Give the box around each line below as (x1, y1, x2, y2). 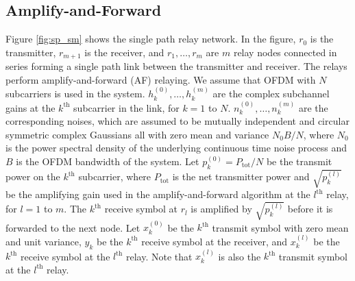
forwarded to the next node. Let (5, 220, 140, 234)
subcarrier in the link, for (73, 100, 180, 114)
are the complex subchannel (212, 86, 330, 101)
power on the (5, 169, 60, 184)
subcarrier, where (78, 169, 151, 184)
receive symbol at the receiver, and (141, 234, 288, 248)
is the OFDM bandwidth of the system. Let (16, 154, 199, 169)
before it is (287, 201, 333, 216)
